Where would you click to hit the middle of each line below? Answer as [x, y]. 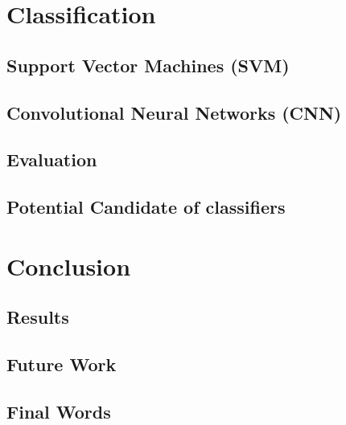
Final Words [59, 411]
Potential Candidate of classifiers [146, 207]
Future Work [62, 364]
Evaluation [52, 159]
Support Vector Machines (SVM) [148, 65]
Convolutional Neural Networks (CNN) [174, 112]
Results [38, 317]
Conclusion [69, 266]
